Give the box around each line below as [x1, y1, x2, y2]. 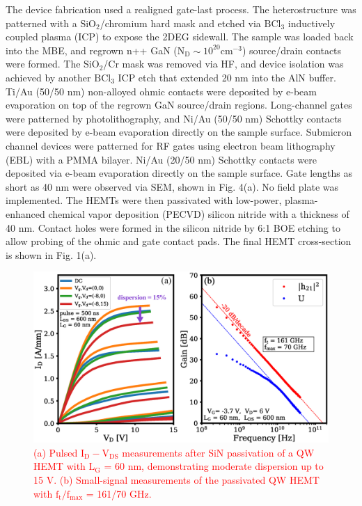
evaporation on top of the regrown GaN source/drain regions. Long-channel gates [6, 97, 352, 112]
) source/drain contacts [242, 42, 342, 57]
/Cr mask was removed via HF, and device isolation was [103, 56, 344, 71]
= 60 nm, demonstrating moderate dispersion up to [104, 459, 324, 473]
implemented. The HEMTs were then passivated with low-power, [6, 193, 282, 207]
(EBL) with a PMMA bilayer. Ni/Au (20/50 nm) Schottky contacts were [6, 152, 317, 166]
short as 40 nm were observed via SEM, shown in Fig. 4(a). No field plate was [6, 179, 339, 193]
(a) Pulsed [33, 445, 78, 459]
